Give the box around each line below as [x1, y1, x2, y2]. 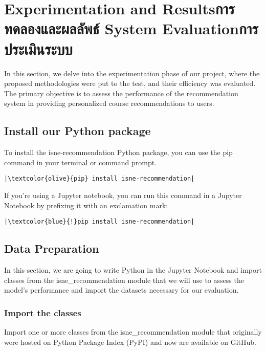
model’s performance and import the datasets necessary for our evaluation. [4, 284, 239, 295]
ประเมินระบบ [4, 38, 73, 59]
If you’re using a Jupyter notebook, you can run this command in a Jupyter [4, 189, 242, 200]
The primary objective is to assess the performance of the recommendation [4, 87, 238, 98]
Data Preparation [4, 240, 99, 256]
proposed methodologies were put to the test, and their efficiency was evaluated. [4, 78, 256, 89]
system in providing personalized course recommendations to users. [4, 98, 214, 108]
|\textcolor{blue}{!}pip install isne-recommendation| [4, 218, 195, 226]
